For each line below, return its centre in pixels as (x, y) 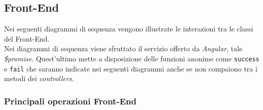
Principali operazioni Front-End (70, 101)
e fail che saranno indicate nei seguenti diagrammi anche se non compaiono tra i (131, 68)
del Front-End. (27, 38)
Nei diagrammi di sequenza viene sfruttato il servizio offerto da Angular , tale (123, 48)
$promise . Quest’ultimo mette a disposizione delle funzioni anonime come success (132, 58)
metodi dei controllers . (39, 78)
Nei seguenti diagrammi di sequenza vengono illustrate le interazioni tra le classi (129, 29)
